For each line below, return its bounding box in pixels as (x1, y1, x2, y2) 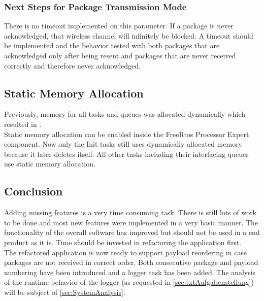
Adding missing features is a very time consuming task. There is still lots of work (4, 207, 257, 218)
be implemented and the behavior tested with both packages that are (4, 40, 220, 51)
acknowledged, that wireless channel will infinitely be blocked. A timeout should (4, 30, 253, 41)
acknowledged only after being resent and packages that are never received (4, 50, 236, 60)
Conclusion (4, 183, 63, 199)
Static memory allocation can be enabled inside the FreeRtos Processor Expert (4, 128, 249, 139)
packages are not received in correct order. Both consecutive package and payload (4, 257, 258, 267)
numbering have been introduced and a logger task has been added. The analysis (4, 266, 256, 277)
